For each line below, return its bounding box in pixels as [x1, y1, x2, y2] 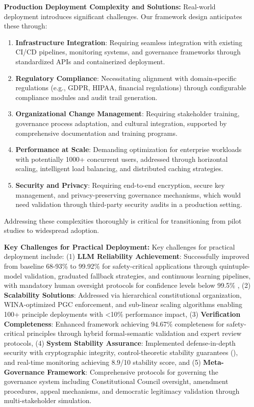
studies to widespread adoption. [4, 225, 99, 235]
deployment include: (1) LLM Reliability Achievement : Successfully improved [4, 251, 250, 261]
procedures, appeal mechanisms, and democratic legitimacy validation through [4, 385, 240, 396]
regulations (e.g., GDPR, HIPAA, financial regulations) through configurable [15, 82, 247, 93]
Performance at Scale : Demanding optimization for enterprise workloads [15, 144, 242, 154]
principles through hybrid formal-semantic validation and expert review [26, 328, 242, 338]
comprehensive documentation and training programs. [15, 127, 178, 138]
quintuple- [219, 261, 250, 271]
